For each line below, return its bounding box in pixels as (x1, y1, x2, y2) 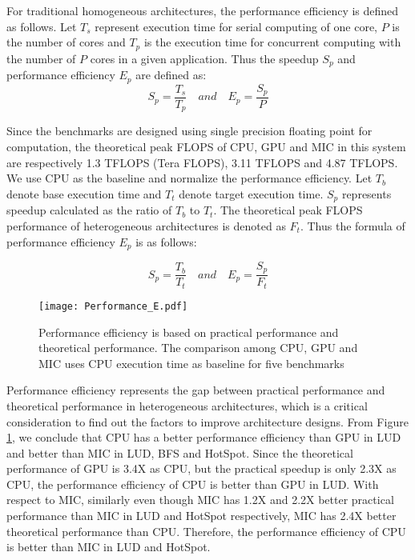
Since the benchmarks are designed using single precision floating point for (6, 122, 373, 139)
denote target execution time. (179, 185, 324, 202)
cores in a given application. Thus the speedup (90, 50, 319, 66)
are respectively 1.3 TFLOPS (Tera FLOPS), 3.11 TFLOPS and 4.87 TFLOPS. (6, 154, 398, 170)
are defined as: (135, 66, 207, 83)
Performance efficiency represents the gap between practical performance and (6, 382, 385, 398)
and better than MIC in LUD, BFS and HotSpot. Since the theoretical (6, 444, 353, 461)
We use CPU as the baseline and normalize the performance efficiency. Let (6, 170, 373, 186)
